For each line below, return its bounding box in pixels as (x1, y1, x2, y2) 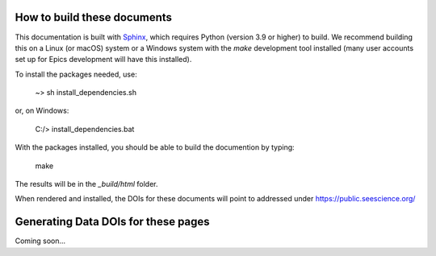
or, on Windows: (15, 105, 69, 116)
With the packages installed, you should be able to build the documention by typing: (15, 142, 295, 152)
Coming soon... (15, 236, 66, 246)
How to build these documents (15, 10, 173, 24)
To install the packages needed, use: (15, 69, 137, 79)
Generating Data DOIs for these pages (15, 215, 210, 229)
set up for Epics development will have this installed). (15, 55, 192, 64)
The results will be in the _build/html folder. (15, 180, 158, 189)
